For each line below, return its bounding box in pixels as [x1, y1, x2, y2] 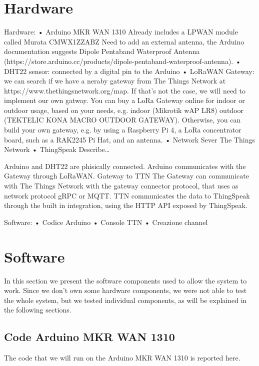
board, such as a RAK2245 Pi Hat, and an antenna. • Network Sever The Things [4, 134, 255, 144]
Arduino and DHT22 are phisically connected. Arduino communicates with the [4, 160, 246, 171]
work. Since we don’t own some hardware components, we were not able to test [4, 285, 247, 295]
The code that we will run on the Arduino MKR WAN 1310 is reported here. [4, 352, 240, 363]
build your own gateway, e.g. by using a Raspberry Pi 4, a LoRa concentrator [4, 124, 241, 135]
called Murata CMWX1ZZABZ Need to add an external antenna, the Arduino [4, 36, 244, 46]
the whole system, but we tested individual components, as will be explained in [4, 294, 247, 305]
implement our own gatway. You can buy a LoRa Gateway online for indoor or [4, 95, 245, 105]
